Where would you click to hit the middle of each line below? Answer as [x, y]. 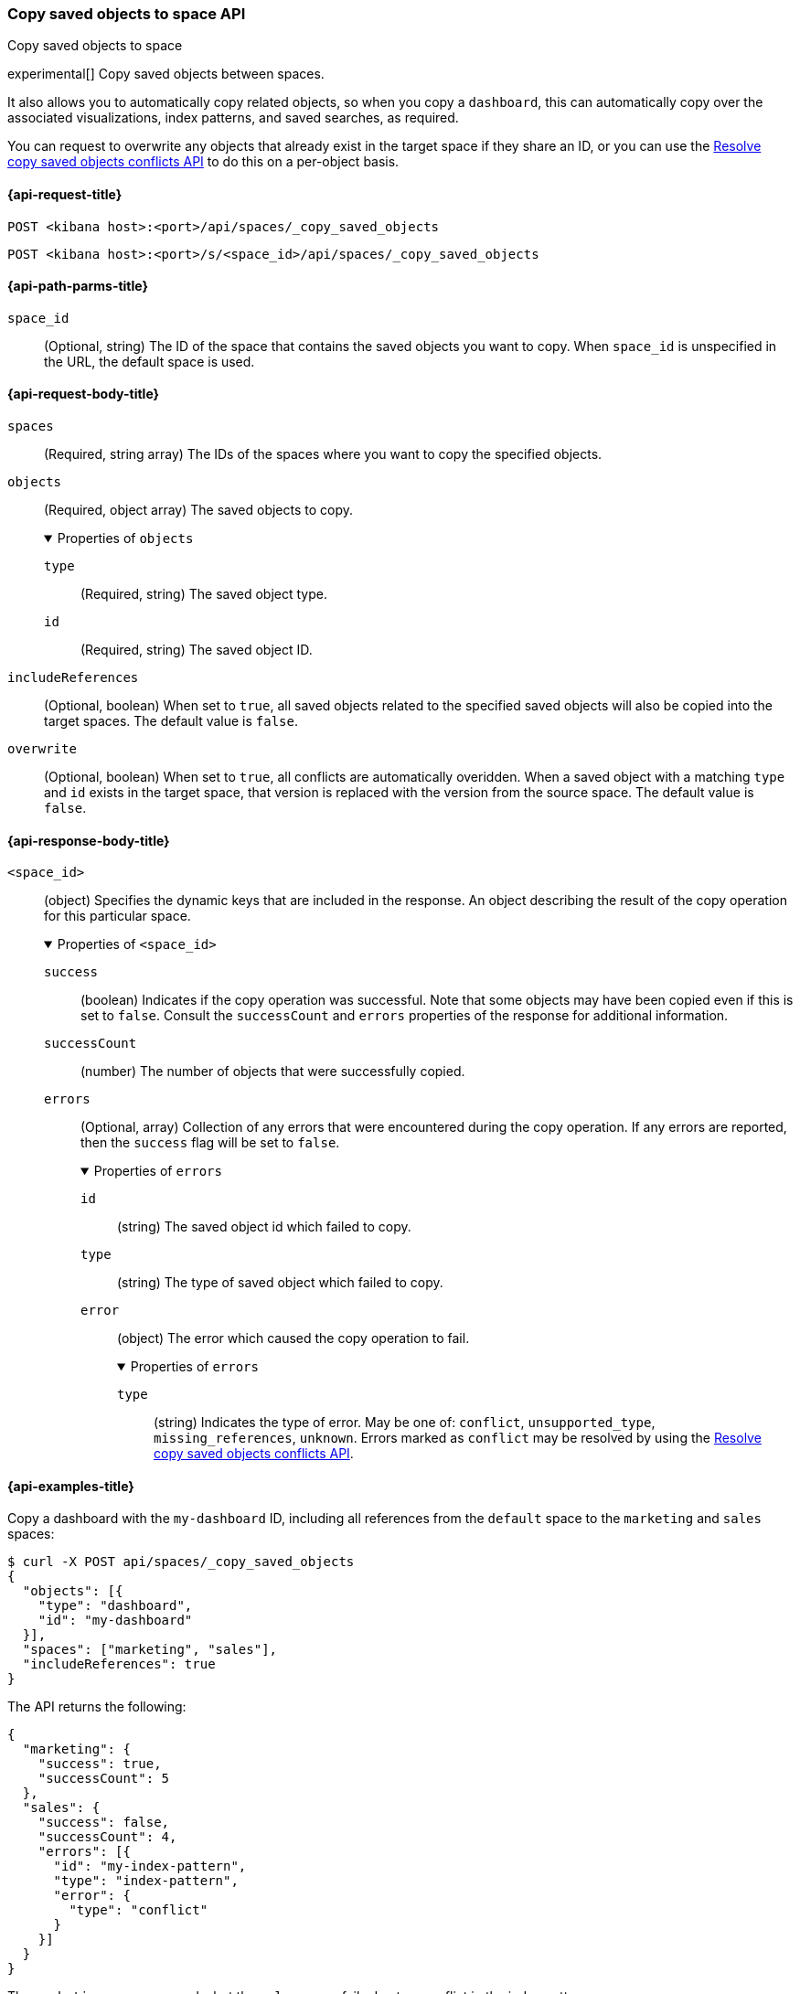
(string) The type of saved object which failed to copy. [280, 1283]
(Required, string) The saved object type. [204, 594]
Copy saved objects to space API [127, 14]
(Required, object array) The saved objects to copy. [199, 510]
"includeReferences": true [119, 1664]
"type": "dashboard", [115, 1606]
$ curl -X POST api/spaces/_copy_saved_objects [181, 1562]
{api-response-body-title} [89, 840]
